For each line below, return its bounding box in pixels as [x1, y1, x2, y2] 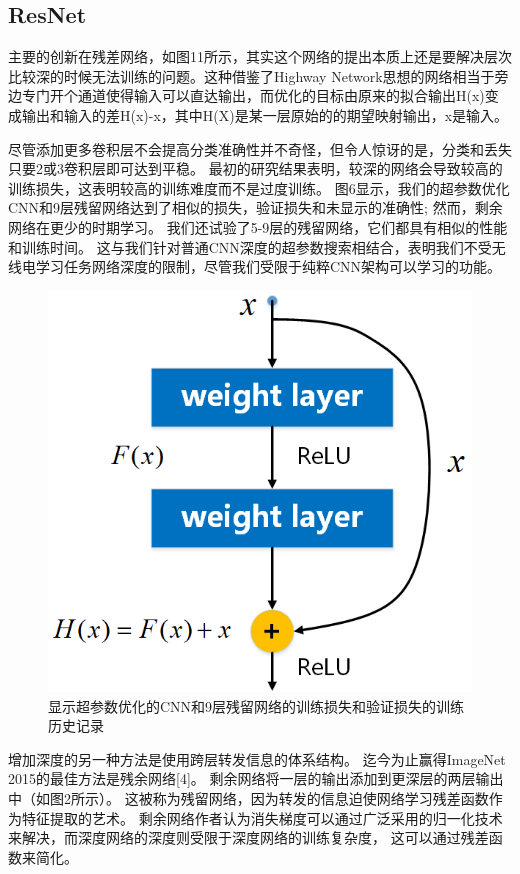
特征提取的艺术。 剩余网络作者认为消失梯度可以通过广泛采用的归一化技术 [21, 807, 503, 828]
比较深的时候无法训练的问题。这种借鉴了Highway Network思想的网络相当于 [8, 65, 495, 86]
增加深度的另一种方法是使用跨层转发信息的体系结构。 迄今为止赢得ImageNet [8, 748, 506, 769]
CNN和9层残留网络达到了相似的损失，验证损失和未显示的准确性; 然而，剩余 [8, 197, 503, 218]
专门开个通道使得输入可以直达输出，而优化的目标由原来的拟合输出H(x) [21, 85, 485, 106]
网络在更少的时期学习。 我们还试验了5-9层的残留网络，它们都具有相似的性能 [8, 216, 508, 237]
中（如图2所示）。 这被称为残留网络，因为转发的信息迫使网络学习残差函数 [8, 787, 489, 808]
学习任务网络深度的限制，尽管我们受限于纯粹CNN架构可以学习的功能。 [35, 256, 502, 277]
